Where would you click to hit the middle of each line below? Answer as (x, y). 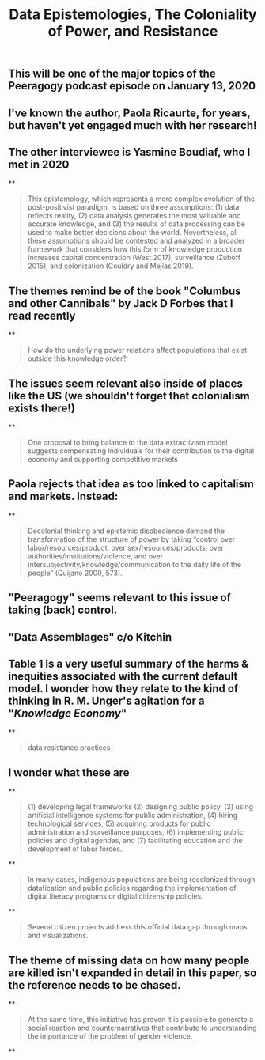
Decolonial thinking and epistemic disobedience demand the (126, 531)
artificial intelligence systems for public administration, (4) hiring (132, 816)
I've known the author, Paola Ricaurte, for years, (129, 113)
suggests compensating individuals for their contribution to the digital (141, 451)
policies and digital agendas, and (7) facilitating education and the (135, 841)
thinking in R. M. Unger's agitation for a (106, 701)
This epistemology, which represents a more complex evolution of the (141, 199)
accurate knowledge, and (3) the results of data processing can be (136, 224)
